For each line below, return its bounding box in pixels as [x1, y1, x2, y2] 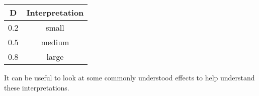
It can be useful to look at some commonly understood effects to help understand [4, 72, 255, 82]
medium [41, 36, 69, 48]
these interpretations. [4, 82, 69, 92]
